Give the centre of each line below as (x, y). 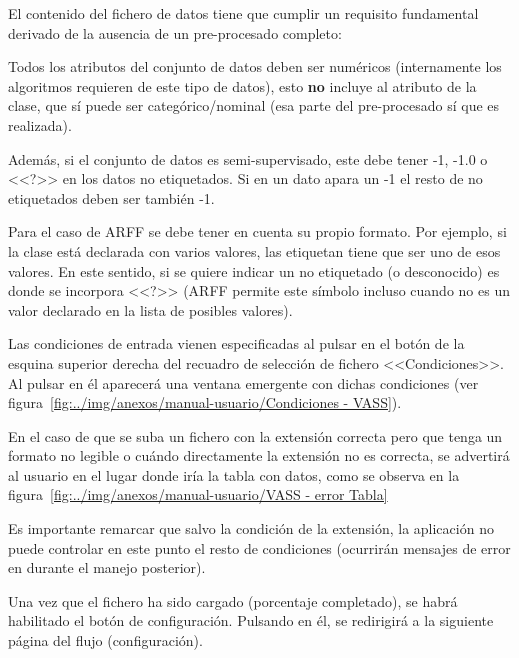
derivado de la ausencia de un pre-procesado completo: (175, 32)
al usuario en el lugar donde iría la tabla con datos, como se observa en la (234, 474)
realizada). (40, 124)
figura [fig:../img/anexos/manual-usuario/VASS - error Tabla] (198, 494)
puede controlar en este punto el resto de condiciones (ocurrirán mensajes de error (259, 547)
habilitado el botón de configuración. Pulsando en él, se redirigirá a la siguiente (251, 620)
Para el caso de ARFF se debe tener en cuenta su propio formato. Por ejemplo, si (257, 231)
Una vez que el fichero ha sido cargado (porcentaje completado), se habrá (233, 600)
